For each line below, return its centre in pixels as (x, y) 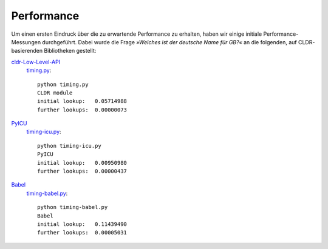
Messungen (26, 42)
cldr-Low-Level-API (36, 62)
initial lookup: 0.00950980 (82, 163)
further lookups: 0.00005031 (82, 233)
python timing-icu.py (69, 146)
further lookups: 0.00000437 (82, 171)
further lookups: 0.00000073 (82, 110)
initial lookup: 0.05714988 (82, 101)
